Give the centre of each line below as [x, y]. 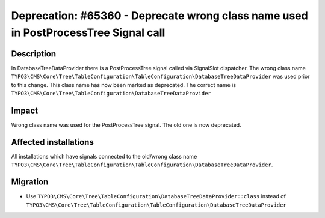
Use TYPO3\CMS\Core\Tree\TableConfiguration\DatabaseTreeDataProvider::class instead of [156, 196]
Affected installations [53, 142]
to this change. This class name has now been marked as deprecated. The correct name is [124, 85]
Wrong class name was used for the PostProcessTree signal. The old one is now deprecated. [126, 125]
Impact [25, 110]
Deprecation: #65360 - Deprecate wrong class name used [159, 16]
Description [34, 54]
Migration [30, 182]
